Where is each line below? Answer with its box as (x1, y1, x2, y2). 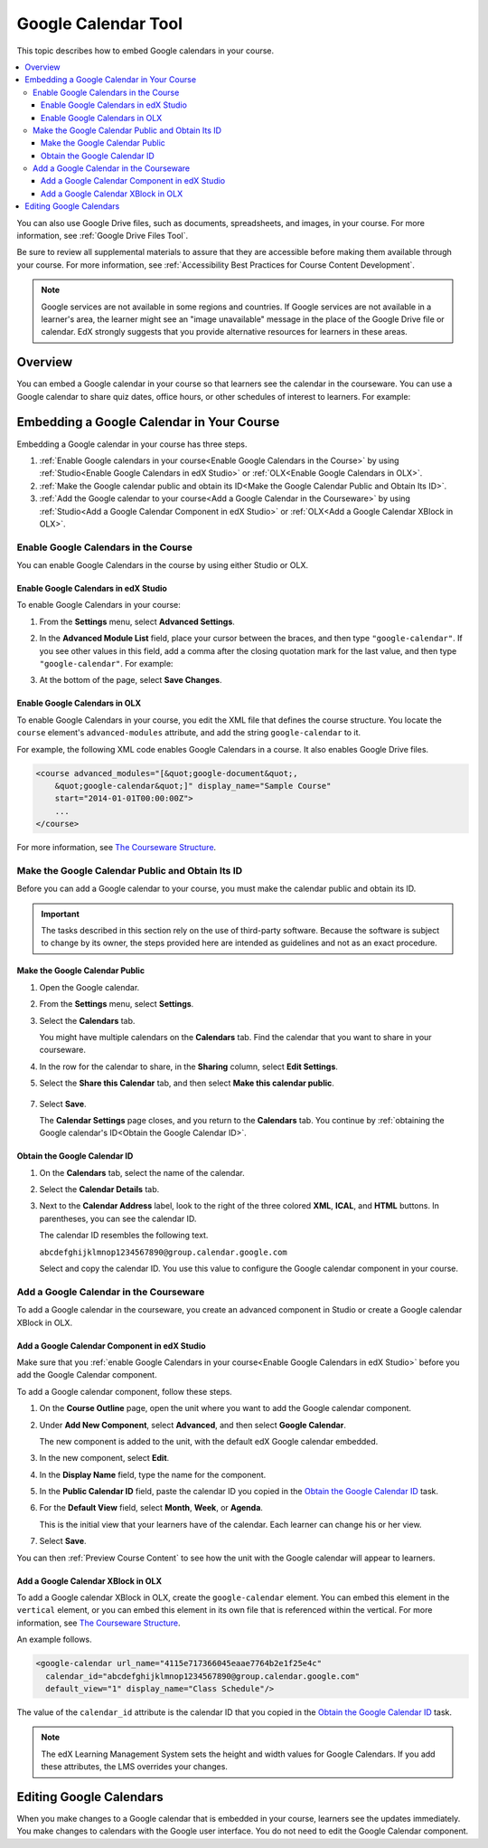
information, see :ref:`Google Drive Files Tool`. (16, 231, 189, 242)
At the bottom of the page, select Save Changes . (39, 675, 222, 686)
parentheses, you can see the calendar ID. (39, 1213, 197, 1224)
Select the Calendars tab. (39, 1015, 136, 1026)
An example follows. (16, 1634, 92, 1645)
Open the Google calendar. (39, 981, 140, 992)
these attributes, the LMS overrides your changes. (41, 1761, 228, 1772)
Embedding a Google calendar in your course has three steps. (16, 439, 248, 450)
